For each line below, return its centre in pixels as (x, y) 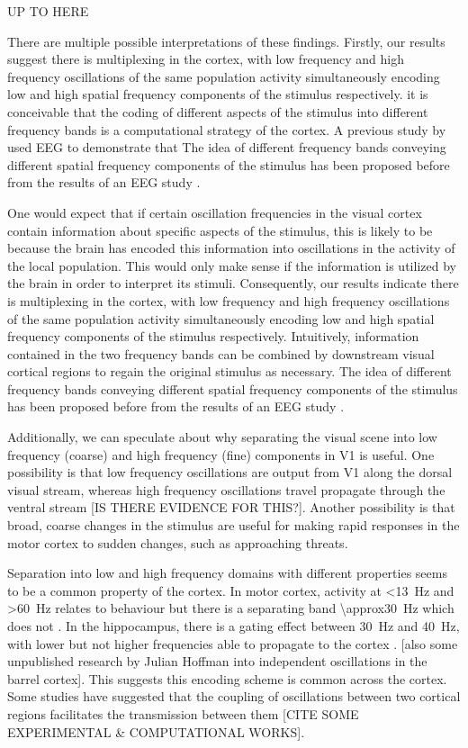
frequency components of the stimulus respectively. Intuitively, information (213, 336)
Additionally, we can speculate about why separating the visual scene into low (222, 437)
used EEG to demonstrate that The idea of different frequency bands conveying (227, 147)
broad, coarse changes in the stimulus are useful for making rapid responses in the (234, 525)
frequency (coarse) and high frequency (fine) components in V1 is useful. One (221, 454)
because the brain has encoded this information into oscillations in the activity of (231, 248)
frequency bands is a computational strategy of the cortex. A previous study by (227, 129)
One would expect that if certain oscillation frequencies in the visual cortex (215, 212)
